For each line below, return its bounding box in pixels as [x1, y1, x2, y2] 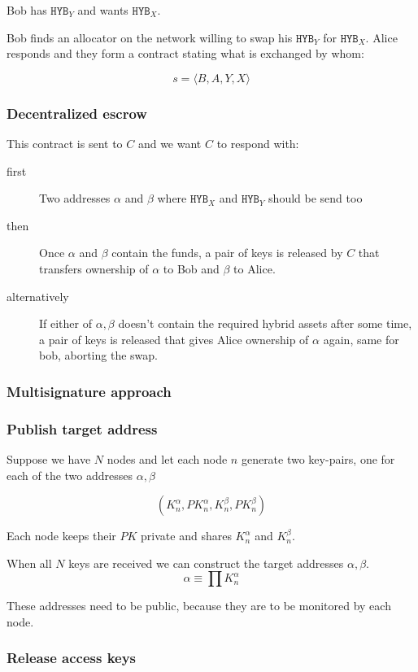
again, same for [323, 330, 399, 347]
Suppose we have [7, 451, 91, 467]
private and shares [141, 527, 232, 544]
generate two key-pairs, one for [241, 451, 395, 467]
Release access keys [7, 648, 137, 668]
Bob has [7, 2, 47, 18]
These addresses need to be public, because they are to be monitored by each [7, 597, 391, 614]
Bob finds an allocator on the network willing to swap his [7, 28, 293, 46]
